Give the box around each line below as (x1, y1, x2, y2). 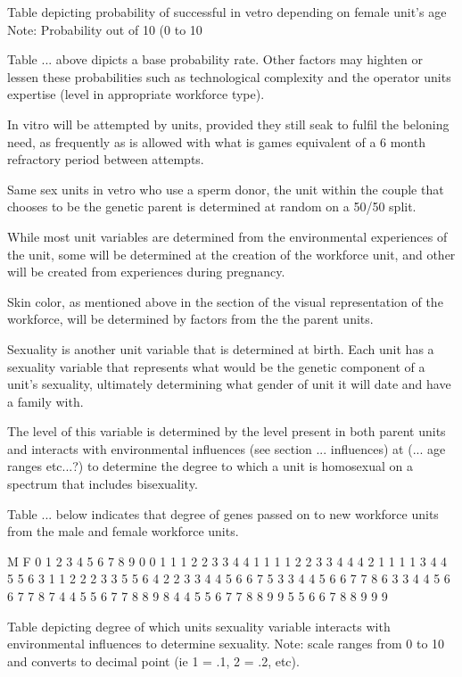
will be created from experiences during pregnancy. (7, 262, 285, 281)
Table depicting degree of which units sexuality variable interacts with (7, 616, 391, 635)
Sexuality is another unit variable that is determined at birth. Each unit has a (7, 339, 434, 358)
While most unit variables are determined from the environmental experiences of (7, 227, 448, 245)
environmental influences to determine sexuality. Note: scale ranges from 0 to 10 (7, 634, 445, 653)
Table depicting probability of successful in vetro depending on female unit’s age (7, 3, 447, 21)
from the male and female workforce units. (7, 522, 239, 541)
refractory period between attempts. (7, 150, 204, 169)
